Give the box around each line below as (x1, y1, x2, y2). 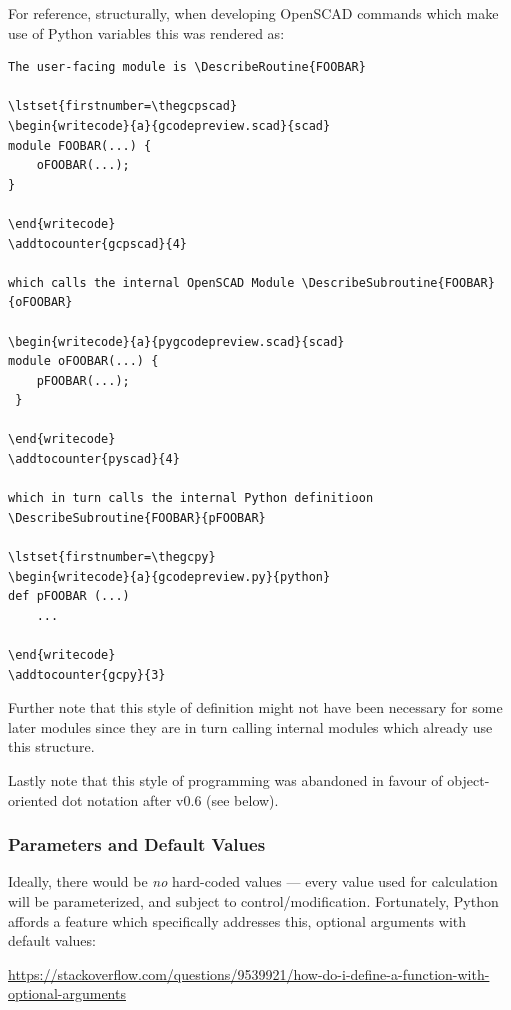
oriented (8, 789, 58, 810)
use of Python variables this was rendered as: (8, 22, 285, 43)
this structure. (8, 736, 95, 757)
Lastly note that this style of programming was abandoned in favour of (8, 769, 443, 790)
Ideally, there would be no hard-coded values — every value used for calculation (8, 871, 498, 892)
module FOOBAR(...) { (8, 138, 152, 153)
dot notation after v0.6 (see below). (62, 789, 279, 810)
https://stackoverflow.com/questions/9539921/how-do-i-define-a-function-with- (8, 963, 490, 984)
